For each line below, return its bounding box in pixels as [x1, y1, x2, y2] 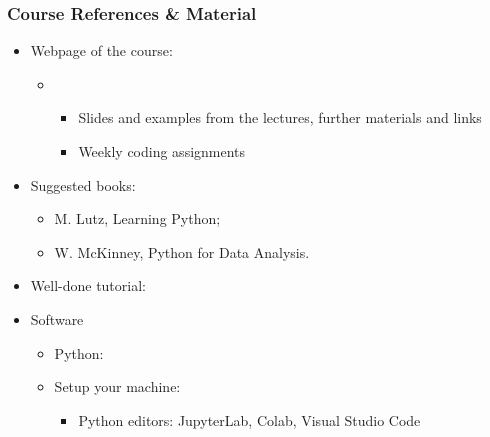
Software [30, 308, 84, 329]
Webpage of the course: [30, 40, 173, 61]
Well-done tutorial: [30, 275, 146, 296]
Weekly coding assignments [78, 141, 246, 161]
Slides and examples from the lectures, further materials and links [78, 107, 482, 128]
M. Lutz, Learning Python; [54, 208, 221, 229]
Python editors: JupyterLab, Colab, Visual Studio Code [78, 409, 421, 430]
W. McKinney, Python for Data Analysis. [54, 241, 310, 262]
